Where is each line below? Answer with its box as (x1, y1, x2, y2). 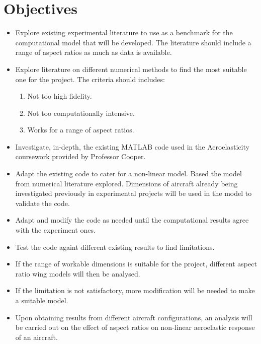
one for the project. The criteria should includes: (15, 74, 165, 84)
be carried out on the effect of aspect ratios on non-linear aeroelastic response (15, 322, 255, 332)
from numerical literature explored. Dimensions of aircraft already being (15, 178, 238, 188)
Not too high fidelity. (27, 91, 92, 101)
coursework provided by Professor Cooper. (15, 151, 146, 162)
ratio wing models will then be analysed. (15, 268, 140, 279)
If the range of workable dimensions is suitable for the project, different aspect (15, 258, 257, 269)
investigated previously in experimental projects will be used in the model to (15, 188, 252, 198)
